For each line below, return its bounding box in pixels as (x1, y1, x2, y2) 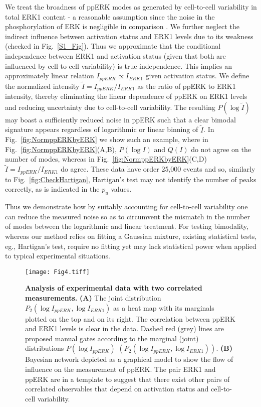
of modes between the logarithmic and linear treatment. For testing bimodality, (5, 221, 248, 231)
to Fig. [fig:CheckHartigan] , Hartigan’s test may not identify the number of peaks (5, 174, 256, 184)
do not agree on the (191, 144, 251, 154)
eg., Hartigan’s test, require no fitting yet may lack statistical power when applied (5, 240, 256, 251)
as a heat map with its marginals (113, 302, 214, 313)
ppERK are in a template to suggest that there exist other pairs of (25, 373, 230, 384)
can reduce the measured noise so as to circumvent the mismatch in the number (5, 211, 250, 221)
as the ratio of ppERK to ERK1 (137, 80, 236, 91)
